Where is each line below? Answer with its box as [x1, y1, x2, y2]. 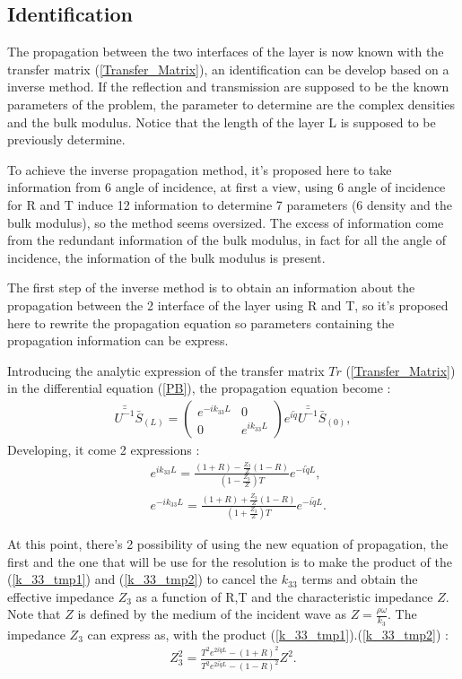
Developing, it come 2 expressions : [7, 440, 200, 458]
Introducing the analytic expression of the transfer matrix [7, 361, 325, 379]
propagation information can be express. [7, 331, 229, 350]
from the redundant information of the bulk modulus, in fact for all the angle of [7, 231, 447, 249]
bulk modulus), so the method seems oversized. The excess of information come [7, 213, 444, 231]
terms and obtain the [301, 570, 418, 588]
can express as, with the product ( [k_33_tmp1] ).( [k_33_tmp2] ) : [87, 624, 449, 643]
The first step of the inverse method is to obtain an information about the [7, 278, 415, 297]
